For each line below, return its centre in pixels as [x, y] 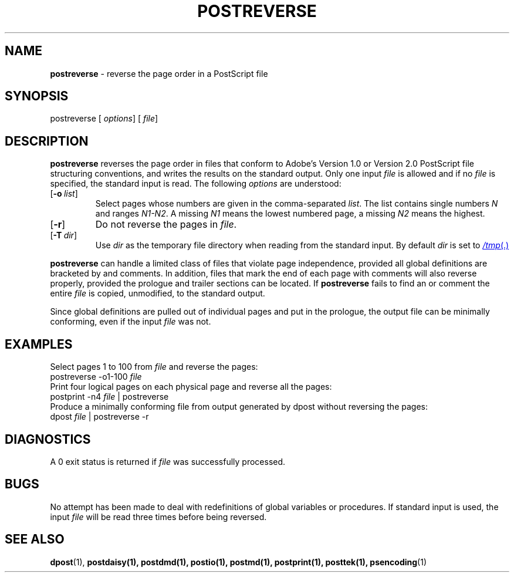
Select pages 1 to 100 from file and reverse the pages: [154, 367]
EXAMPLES [39, 344]
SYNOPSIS [37, 96]
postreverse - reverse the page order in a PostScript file [159, 73]
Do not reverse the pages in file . [166, 225]
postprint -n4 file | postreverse [109, 397]
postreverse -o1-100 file [96, 377]
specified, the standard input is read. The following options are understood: [196, 184]
